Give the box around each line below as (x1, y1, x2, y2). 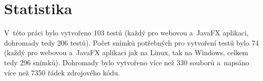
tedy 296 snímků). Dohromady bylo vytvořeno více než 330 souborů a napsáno (4, 57, 249, 67)
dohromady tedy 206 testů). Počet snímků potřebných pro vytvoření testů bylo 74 (4, 37, 259, 48)
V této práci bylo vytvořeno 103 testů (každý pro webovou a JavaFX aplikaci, (4, 27, 249, 38)
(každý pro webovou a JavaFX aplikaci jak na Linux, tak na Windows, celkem (4, 47, 248, 58)
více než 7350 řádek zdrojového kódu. (4, 67, 120, 77)
